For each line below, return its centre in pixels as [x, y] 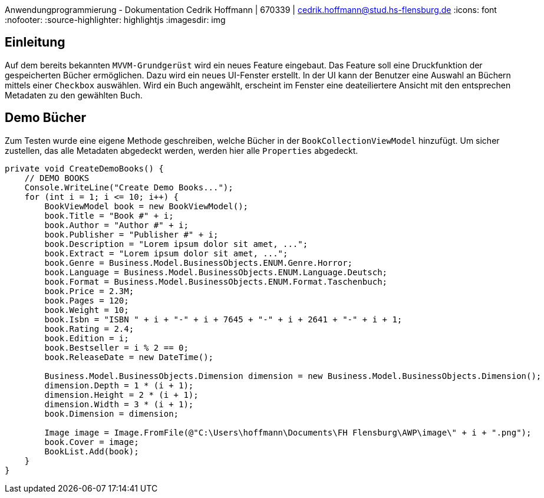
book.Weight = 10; [87, 310]
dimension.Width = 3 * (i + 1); [119, 404]
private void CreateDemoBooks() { [84, 168]
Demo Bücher [46, 118]
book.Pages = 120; [87, 300]
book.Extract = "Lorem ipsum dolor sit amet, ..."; [166, 253]
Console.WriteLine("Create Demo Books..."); [129, 187]
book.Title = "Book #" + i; [109, 215]
